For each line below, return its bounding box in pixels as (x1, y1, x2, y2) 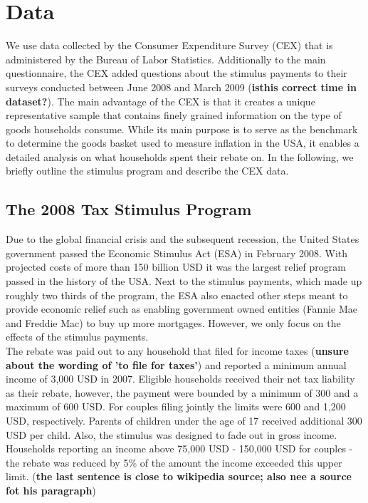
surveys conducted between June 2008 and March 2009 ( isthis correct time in (6, 79, 357, 94)
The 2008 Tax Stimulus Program (6, 198, 252, 220)
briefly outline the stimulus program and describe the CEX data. (6, 163, 289, 178)
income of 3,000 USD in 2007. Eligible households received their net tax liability (6, 371, 355, 386)
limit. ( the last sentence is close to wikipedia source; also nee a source (6, 469, 352, 484)
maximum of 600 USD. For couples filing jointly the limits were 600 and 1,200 (6, 399, 346, 414)
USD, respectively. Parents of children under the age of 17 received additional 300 (6, 413, 362, 427)
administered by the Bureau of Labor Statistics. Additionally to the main (6, 51, 326, 66)
